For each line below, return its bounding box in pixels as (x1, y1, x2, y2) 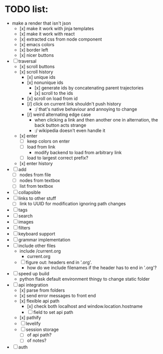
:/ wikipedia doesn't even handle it (34, 127, 106, 134)
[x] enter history (19, 161, 53, 167)
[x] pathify (19, 315, 41, 321)
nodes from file (19, 172, 51, 178)
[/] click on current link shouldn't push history (27, 100, 121, 106)
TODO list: (5, 4, 49, 15)
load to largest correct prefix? (27, 155, 89, 161)
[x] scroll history (19, 69, 54, 75)
